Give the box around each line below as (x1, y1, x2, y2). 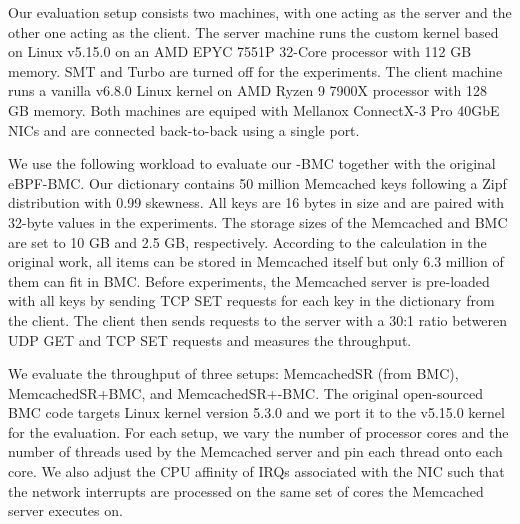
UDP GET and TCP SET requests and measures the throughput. (8, 329, 412, 350)
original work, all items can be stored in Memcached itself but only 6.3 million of (8, 251, 504, 272)
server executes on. (8, 500, 123, 521)
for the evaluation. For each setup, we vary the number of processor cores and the (8, 421, 509, 442)
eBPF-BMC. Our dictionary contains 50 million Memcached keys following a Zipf (8, 172, 507, 193)
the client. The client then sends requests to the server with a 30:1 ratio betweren (8, 309, 508, 330)
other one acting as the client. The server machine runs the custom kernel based (8, 21, 499, 42)
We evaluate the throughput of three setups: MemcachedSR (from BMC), (8, 363, 459, 384)
